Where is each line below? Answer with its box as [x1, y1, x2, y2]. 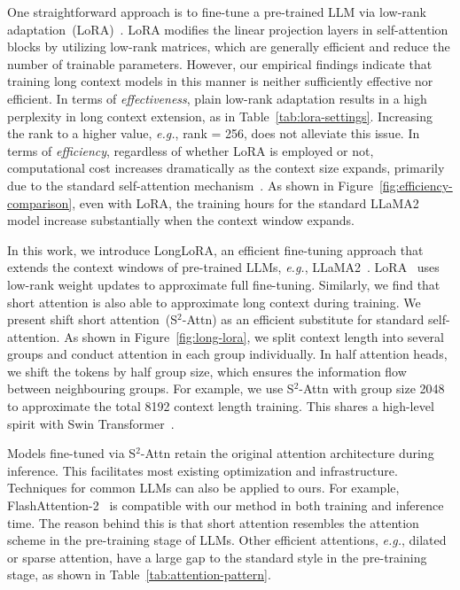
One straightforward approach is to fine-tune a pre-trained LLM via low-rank [7, 3, 426, 20]
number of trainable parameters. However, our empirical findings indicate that [7, 54, 433, 73]
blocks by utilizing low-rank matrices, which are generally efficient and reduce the [7, 37, 450, 56]
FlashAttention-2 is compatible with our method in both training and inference [7, 496, 444, 515]
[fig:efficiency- [378, 175, 453, 194]
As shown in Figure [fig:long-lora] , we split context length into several [64, 327, 444, 345]
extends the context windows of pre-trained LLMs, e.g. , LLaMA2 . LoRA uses [7, 258, 440, 276]
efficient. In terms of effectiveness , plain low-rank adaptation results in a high [7, 89, 427, 107]
